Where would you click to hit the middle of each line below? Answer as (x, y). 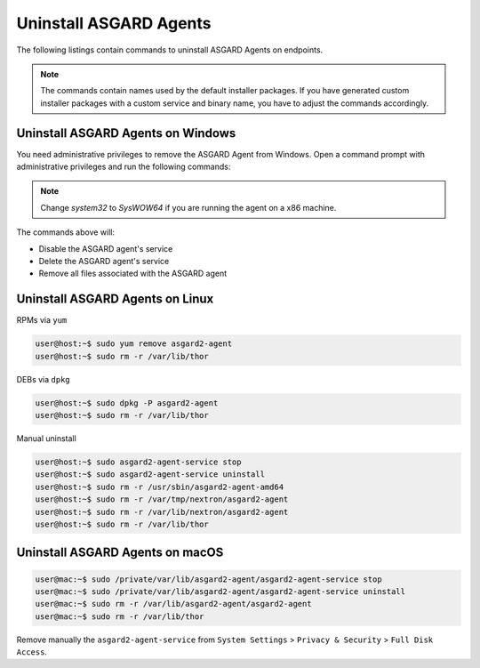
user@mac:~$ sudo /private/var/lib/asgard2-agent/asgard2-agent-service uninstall (220, 591)
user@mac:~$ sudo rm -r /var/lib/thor (120, 616)
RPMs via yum (42, 320)
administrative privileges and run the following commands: (124, 167)
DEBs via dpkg (43, 379)
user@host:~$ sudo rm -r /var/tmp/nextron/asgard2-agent (162, 499)
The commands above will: (66, 232)
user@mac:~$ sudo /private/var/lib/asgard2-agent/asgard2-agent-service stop (208, 579)
